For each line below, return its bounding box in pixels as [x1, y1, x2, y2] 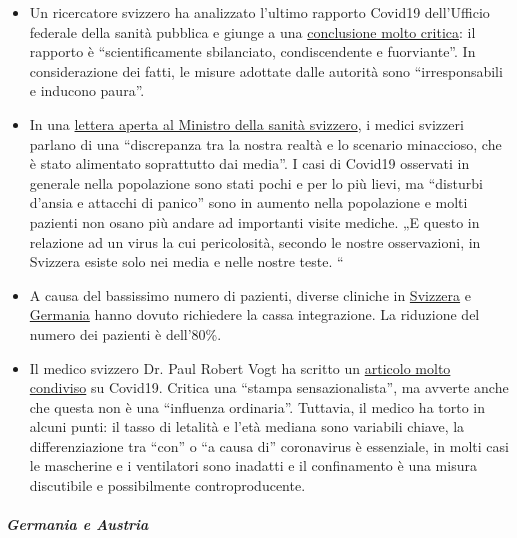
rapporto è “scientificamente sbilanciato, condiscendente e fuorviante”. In [29, 41, 476, 62]
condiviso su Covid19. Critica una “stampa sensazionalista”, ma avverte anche [29, 377, 509, 398]
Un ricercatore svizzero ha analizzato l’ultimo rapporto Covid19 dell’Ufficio [29, 2, 490, 22]
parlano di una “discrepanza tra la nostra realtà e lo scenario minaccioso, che [29, 133, 502, 154]
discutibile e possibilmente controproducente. [29, 475, 306, 496]
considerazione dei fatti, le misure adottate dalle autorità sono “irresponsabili [29, 60, 503, 81]
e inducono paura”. [29, 80, 145, 101]
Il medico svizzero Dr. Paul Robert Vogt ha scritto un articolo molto [29, 357, 451, 378]
